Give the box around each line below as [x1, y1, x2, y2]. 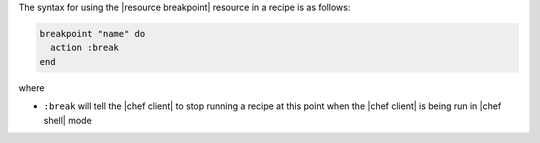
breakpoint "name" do [39, 28, 146, 39]
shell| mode [43, 114, 92, 126]
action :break [50, 42, 120, 54]
